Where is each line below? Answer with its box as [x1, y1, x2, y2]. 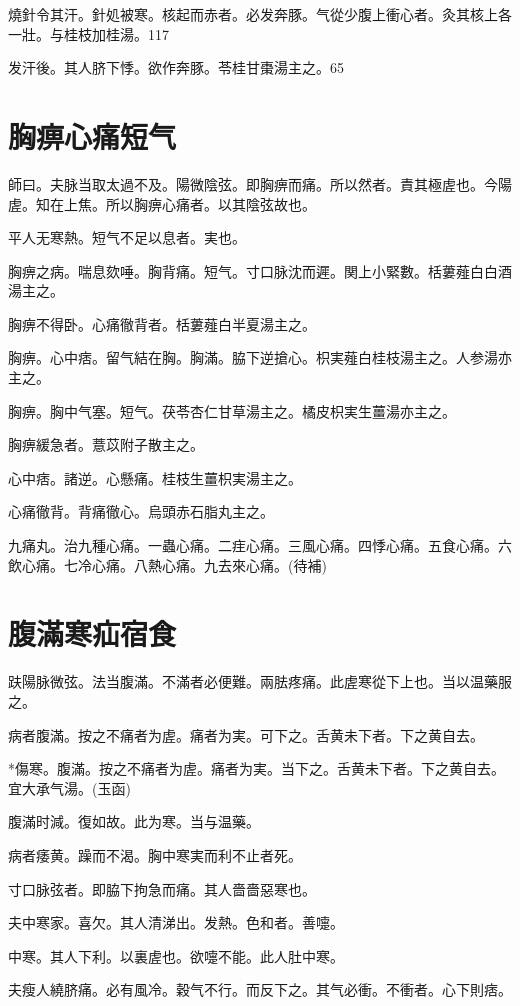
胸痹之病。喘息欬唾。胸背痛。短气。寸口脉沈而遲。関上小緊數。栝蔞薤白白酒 [8, 260, 512, 281]
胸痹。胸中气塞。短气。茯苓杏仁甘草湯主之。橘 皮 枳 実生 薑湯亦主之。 [8, 400, 456, 421]
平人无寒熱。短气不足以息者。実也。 [8, 227, 246, 248]
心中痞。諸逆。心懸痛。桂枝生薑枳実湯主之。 [8, 467, 302, 488]
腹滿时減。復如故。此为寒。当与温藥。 [8, 811, 260, 832]
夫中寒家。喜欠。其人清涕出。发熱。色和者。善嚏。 [8, 912, 344, 933]
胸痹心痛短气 [8, 115, 177, 156]
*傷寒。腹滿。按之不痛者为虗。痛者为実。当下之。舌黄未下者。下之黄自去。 [8, 758, 505, 779]
